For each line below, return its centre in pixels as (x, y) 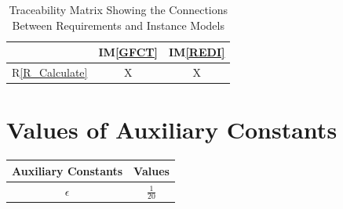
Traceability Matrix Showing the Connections (119, 9)
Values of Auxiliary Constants (172, 130)
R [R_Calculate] (50, 72)
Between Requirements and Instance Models (118, 25)
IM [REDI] (197, 52)
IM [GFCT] (128, 52)
